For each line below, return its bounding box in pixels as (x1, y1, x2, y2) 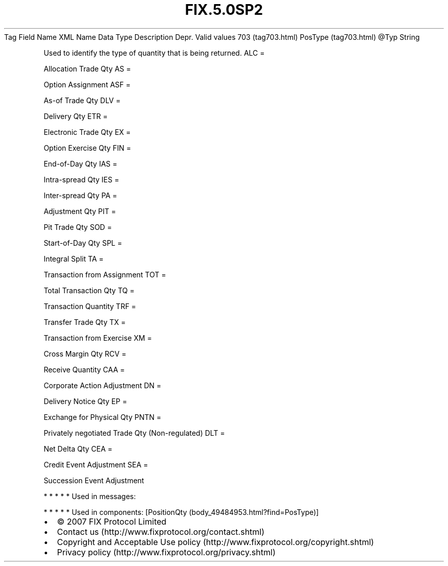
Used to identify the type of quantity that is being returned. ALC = (43, 48, 265, 57)
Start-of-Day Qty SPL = (43, 238, 122, 247)
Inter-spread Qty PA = (43, 191, 117, 200)
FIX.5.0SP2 (185, 1, 263, 18)
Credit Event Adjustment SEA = (43, 460, 148, 469)
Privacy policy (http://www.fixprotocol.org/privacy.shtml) (57, 547, 276, 557)
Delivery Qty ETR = (43, 111, 108, 121)
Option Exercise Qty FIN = (43, 143, 131, 152)
